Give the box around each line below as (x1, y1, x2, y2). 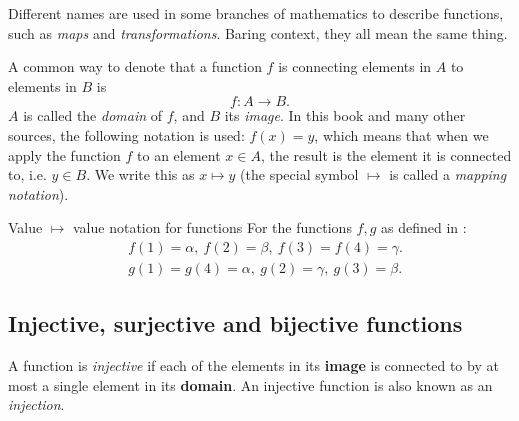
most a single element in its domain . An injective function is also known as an (8, 374, 493, 395)
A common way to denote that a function (8, 56, 262, 77)
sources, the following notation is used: (8, 124, 245, 145)
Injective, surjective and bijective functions (8, 308, 463, 339)
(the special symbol (240, 164, 359, 185)
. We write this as (86, 164, 195, 185)
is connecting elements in (278, 56, 432, 77)
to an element (137, 144, 221, 165)
